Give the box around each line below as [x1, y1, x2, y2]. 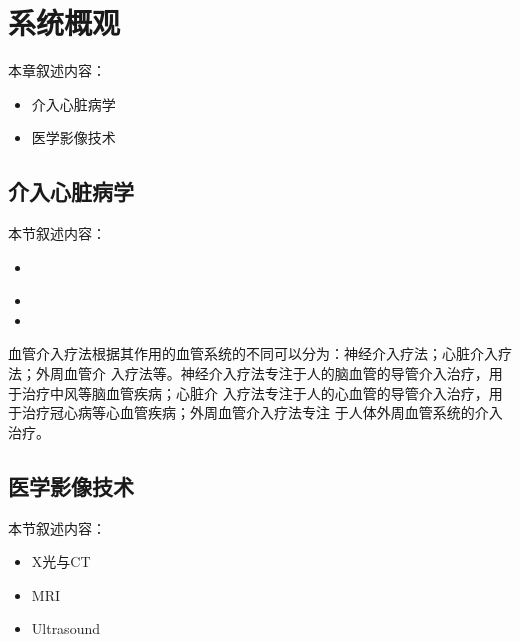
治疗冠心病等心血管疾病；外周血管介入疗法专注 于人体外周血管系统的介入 [21, 402, 503, 423]
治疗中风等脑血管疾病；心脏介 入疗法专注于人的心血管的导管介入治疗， [21, 382, 489, 403]
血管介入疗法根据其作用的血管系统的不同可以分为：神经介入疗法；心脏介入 [8, 343, 498, 364]
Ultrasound [31, 618, 100, 639]
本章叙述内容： [8, 60, 106, 81]
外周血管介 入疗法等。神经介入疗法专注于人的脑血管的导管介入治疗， [35, 363, 489, 384]
